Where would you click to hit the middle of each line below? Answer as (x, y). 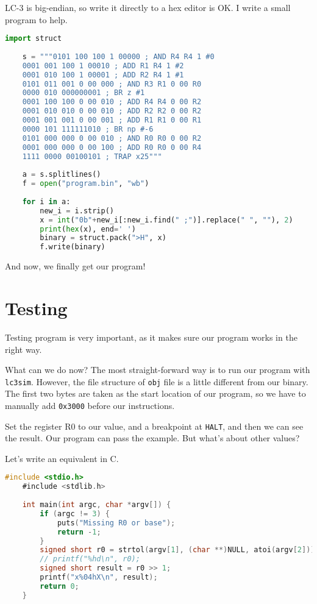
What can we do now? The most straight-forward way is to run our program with (158, 370)
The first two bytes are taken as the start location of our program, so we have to (155, 393)
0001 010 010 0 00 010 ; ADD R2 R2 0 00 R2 (112, 111)
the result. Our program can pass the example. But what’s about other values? (152, 438)
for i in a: (46, 201)
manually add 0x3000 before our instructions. (90, 405)
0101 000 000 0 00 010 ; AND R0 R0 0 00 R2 (112, 138)
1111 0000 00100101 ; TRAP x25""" (92, 156)
